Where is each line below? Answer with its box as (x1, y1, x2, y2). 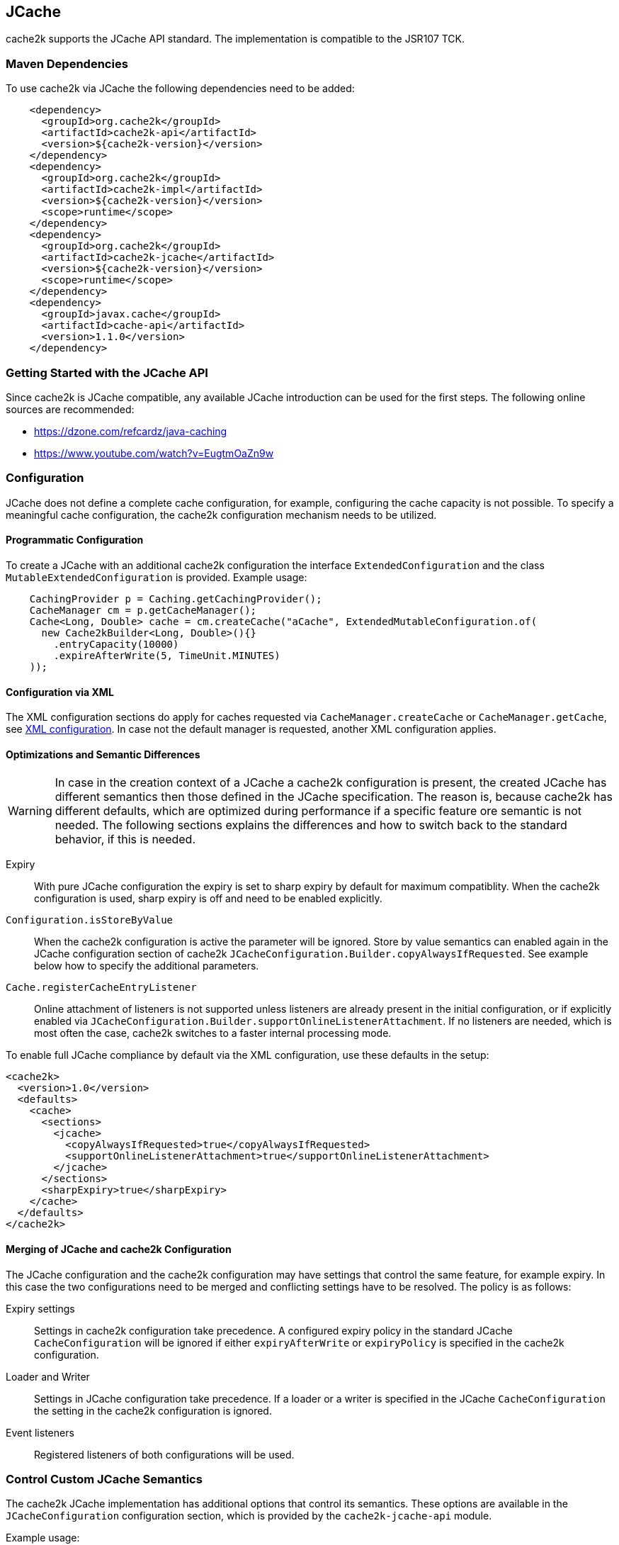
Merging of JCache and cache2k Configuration (6, 1242, 232, 1255)
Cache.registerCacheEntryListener (6, 982, 197, 994)
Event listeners (6, 1426, 74, 1439)
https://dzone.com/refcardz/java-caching (34, 425, 227, 437)
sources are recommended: (6, 403, 135, 415)
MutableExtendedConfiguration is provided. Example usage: (6, 571, 307, 583)
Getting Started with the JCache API (6, 365, 208, 380)
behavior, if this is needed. (55, 832, 196, 847)
